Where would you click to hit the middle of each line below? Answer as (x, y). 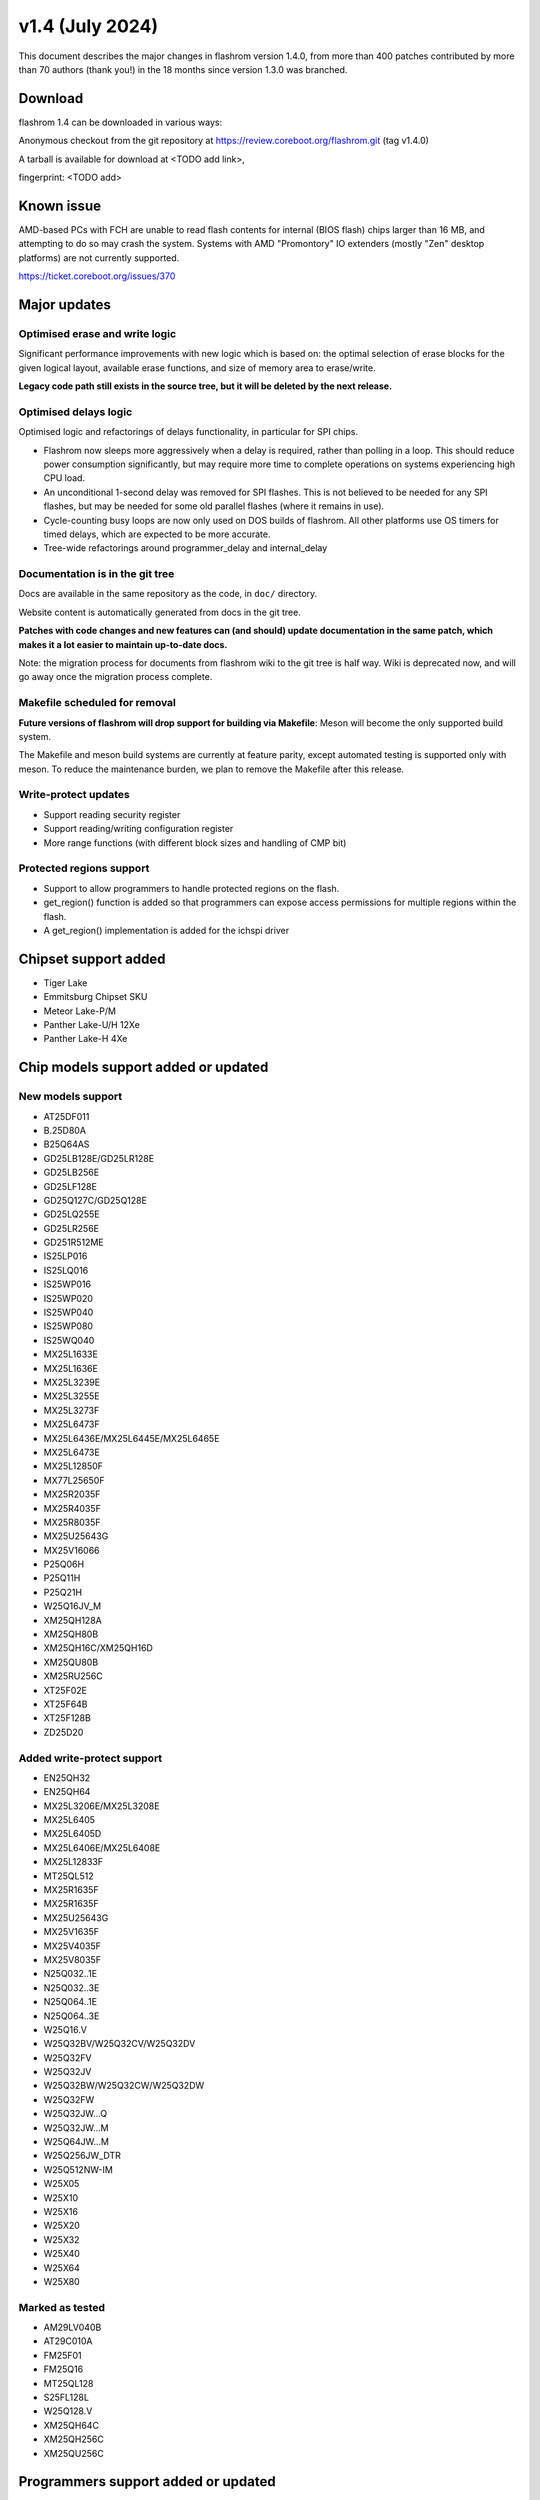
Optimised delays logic (75, 412)
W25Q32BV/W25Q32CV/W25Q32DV (119, 2044)
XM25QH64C (71, 2425)
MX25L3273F (71, 1410)
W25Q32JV (67, 2072)
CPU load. (64, 478)
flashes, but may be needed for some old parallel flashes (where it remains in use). (214, 506)
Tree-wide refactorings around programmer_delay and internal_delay (185, 548)
